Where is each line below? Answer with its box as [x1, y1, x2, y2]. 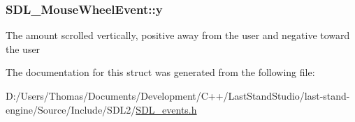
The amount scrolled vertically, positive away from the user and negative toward [6, 28, 350, 43]
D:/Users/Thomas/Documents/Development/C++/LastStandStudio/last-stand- [6, 89, 350, 102]
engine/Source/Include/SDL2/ [6, 102, 136, 116]
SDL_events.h [136, 102, 197, 116]
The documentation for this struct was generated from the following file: [6, 65, 315, 79]
